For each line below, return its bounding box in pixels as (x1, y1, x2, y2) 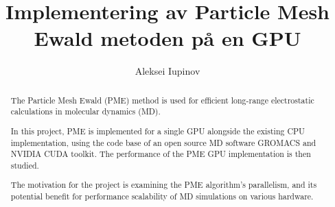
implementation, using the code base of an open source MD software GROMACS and (10, 136, 316, 148)
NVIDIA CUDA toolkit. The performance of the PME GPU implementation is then (10, 148, 311, 160)
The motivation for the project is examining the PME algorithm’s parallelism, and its (10, 179, 317, 191)
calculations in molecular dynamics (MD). (10, 106, 161, 117)
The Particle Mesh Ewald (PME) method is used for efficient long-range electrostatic (10, 94, 314, 106)
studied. (10, 159, 39, 171)
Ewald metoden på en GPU (34, 24, 301, 52)
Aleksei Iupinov (135, 64, 200, 78)
